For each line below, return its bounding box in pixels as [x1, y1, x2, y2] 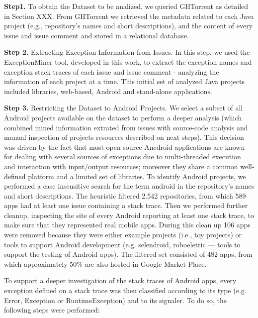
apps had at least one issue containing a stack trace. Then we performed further [4, 200, 248, 211]
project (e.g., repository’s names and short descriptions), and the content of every [4, 20, 253, 31]
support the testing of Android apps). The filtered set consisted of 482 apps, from [4, 249, 253, 259]
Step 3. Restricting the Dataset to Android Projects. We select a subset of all [4, 103, 243, 113]
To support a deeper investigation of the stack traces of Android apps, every [4, 275, 237, 286]
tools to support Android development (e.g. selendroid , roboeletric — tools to [4, 239, 241, 249]
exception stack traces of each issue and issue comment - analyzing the [4, 66, 219, 77]
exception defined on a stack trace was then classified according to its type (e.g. [4, 285, 247, 296]
